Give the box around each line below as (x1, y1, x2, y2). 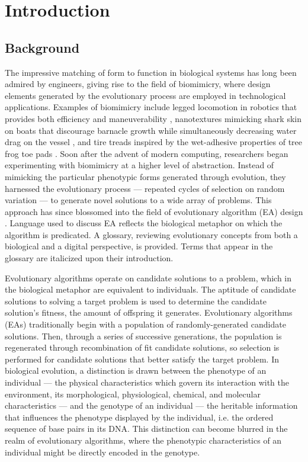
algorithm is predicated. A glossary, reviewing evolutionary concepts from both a (5, 228, 298, 240)
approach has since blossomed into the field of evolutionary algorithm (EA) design (5, 205, 303, 217)
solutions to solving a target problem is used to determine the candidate (5, 294, 267, 307)
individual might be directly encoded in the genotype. (5, 445, 200, 458)
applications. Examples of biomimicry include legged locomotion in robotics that (5, 101, 297, 113)
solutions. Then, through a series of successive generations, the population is (5, 329, 282, 342)
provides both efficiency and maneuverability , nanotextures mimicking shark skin (5, 112, 302, 124)
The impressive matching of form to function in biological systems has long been (5, 66, 297, 78)
